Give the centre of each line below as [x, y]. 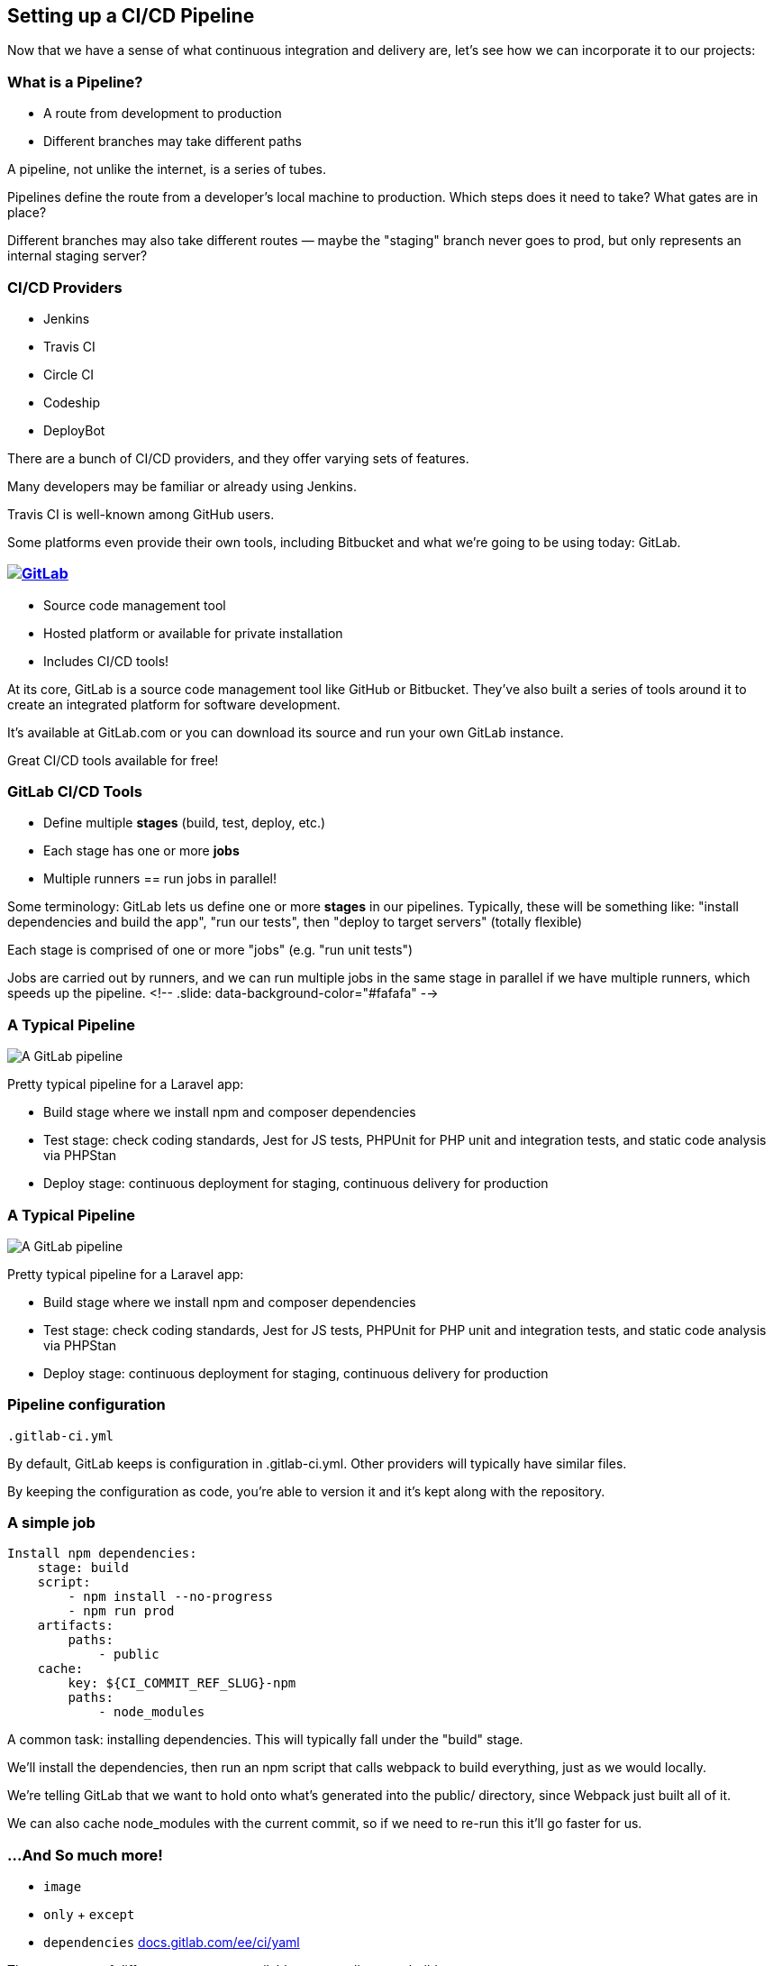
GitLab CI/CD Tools [75, 792]
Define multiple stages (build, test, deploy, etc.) [185, 823]
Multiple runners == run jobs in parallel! [160, 879]
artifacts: [76, 1626]
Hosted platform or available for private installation [193, 633]
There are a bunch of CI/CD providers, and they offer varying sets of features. [238, 458]
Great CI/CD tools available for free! [113, 760]
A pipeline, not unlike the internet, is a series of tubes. [167, 169]
